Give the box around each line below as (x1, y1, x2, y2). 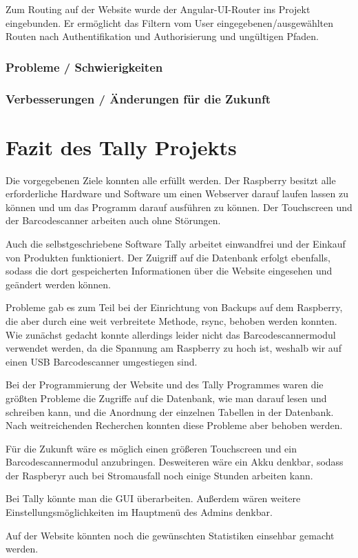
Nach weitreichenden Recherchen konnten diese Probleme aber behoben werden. (6, 418, 343, 432)
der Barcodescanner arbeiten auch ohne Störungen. (6, 213, 221, 228)
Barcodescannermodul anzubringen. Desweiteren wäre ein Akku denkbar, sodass (6, 455, 344, 469)
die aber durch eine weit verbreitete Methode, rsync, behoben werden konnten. (6, 313, 337, 328)
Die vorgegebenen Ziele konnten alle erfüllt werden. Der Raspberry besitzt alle (6, 172, 336, 187)
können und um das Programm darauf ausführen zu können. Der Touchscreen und (6, 199, 352, 214)
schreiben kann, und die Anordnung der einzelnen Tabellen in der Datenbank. (6, 404, 334, 419)
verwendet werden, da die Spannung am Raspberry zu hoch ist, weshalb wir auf (6, 341, 341, 355)
